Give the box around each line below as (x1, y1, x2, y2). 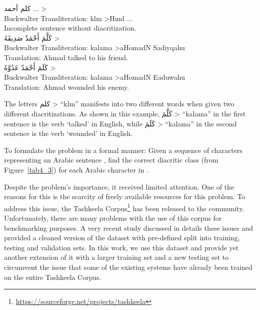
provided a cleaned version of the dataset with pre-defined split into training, (4, 232, 240, 243)
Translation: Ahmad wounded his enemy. (4, 81, 129, 92)
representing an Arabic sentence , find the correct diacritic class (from (4, 154, 218, 165)
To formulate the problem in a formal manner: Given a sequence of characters (4, 144, 242, 155)
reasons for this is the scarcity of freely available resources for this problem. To (4, 191, 245, 202)
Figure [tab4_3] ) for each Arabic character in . (4, 164, 148, 175)
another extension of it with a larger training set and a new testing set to (4, 252, 229, 262)
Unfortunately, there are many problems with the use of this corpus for (4, 212, 222, 223)
